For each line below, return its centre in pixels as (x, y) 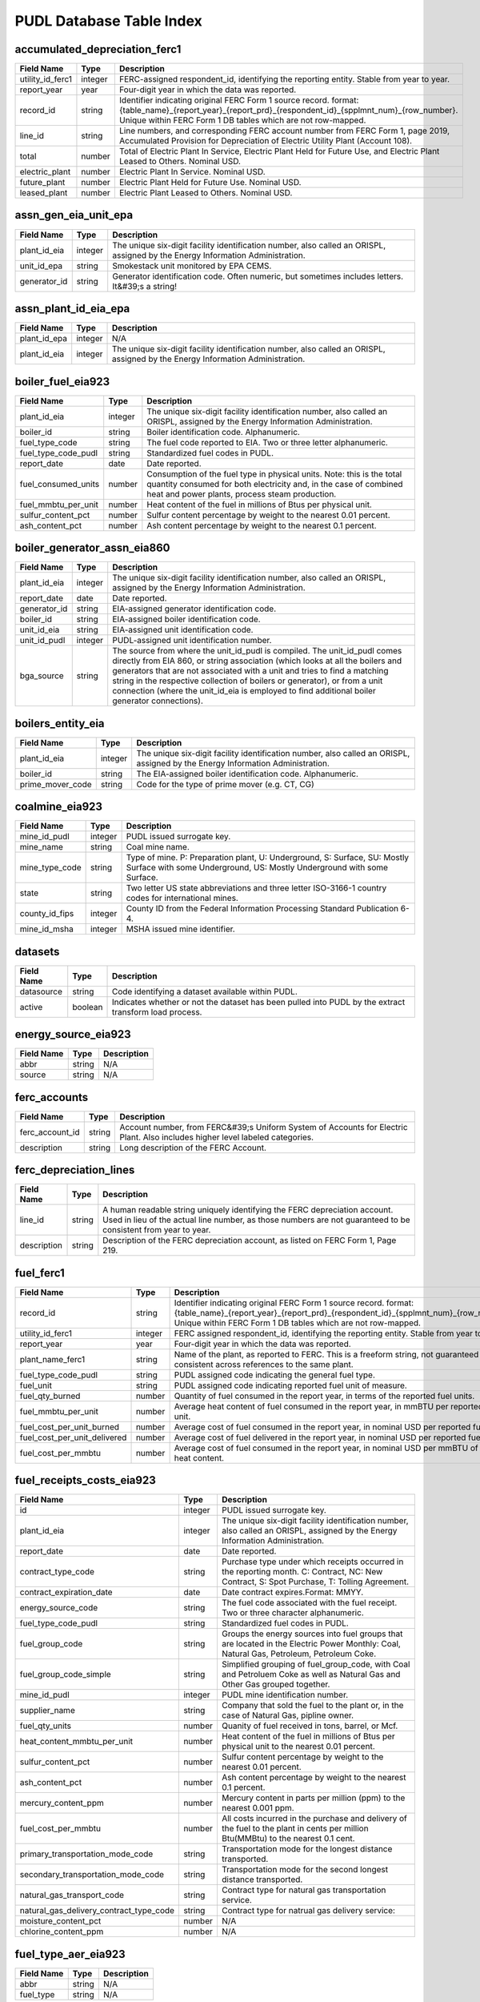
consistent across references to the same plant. (264, 1364)
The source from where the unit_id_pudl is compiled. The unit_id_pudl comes (257, 651)
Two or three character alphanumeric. (292, 1613)
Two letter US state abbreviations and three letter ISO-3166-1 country (256, 888)
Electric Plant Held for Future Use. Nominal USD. (210, 183)
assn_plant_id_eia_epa (72, 309)
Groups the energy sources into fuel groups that (312, 1634)
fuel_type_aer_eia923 (70, 1954)
